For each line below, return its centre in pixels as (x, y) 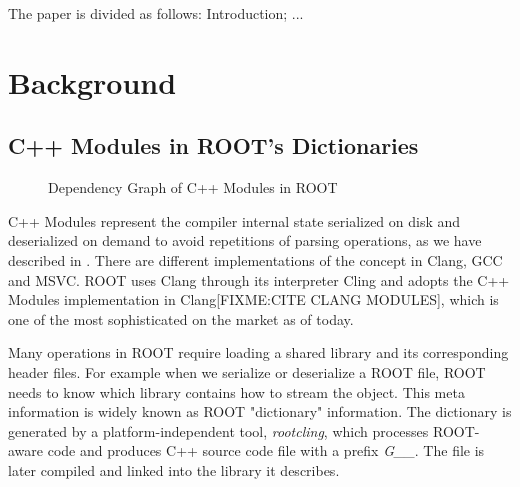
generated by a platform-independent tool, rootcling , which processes (218, 430)
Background (92, 81)
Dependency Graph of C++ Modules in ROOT (193, 187)
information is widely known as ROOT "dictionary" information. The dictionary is (260, 411)
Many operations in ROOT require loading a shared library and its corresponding (258, 352)
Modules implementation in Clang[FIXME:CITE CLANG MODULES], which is (253, 299)
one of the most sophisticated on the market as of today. (181, 318)
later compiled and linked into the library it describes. (174, 469)
